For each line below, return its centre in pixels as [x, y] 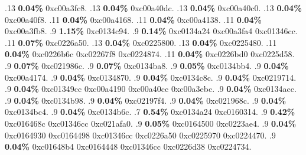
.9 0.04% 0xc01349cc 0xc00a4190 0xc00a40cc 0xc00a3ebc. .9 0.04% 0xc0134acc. [151, 89]
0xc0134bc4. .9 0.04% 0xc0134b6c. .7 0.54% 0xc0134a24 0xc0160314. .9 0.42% [150, 112]
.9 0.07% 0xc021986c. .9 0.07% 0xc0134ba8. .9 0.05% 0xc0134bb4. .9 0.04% [147, 65]
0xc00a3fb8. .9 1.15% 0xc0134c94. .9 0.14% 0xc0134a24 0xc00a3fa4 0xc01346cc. [151, 31]
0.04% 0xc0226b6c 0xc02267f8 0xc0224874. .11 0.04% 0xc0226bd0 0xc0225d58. [150, 54]
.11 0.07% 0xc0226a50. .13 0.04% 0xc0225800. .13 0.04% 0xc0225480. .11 [141, 42]
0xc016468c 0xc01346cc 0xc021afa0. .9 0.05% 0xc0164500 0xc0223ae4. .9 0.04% [151, 123]
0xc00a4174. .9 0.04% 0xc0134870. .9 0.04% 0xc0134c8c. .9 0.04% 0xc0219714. [151, 77]
